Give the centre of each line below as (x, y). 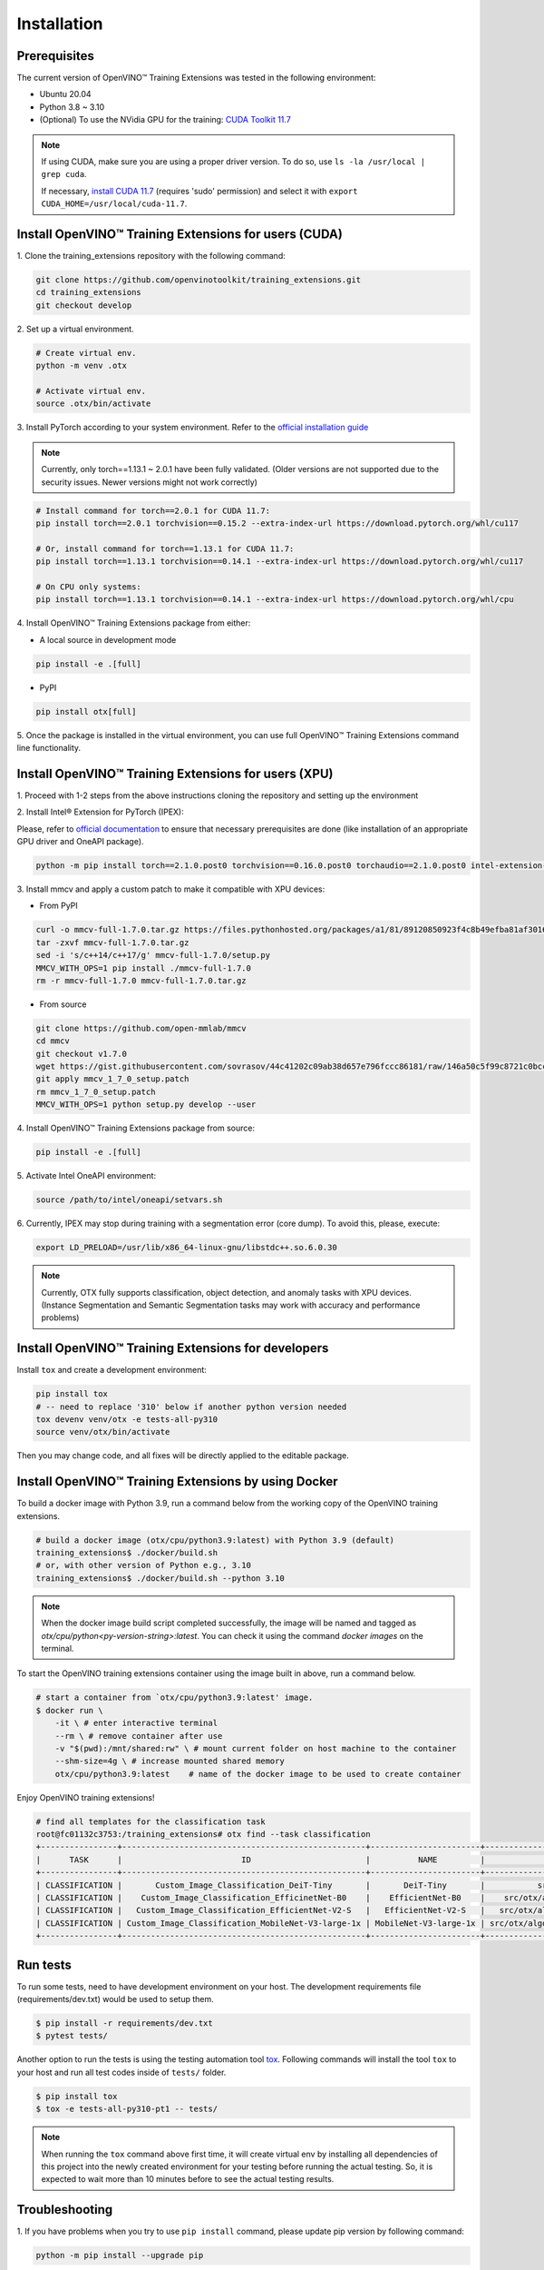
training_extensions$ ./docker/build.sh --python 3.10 (160, 1578)
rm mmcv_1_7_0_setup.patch (96, 1091)
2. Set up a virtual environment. (76, 329)
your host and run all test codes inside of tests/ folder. (121, 2072)
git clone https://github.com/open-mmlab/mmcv (141, 1028)
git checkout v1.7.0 (81, 1054)
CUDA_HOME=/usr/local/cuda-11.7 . (114, 203)
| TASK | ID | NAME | (260, 1860)
